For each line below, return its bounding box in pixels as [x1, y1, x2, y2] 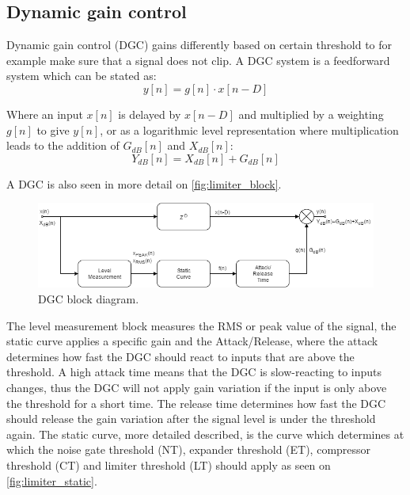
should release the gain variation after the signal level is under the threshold [6, 410, 376, 427]
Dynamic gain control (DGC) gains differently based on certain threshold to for [6, 36, 393, 53]
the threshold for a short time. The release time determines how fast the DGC [6, 394, 386, 411]
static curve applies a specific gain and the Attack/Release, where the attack [6, 333, 378, 349]
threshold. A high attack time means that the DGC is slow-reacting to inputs [6, 364, 382, 380]
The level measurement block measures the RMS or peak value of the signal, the [6, 317, 397, 333]
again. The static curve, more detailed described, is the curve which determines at [6, 425, 404, 442]
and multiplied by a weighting [238, 105, 384, 122]
